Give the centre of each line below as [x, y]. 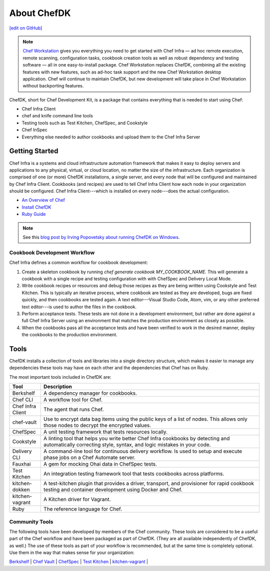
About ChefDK [40, 13]
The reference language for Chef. [83, 509]
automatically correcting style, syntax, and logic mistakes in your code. [127, 445]
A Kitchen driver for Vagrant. [77, 500]
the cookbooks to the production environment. [69, 335]
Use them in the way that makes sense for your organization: [72, 553]
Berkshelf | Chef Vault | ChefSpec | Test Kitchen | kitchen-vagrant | [79, 562]
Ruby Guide [34, 214]
